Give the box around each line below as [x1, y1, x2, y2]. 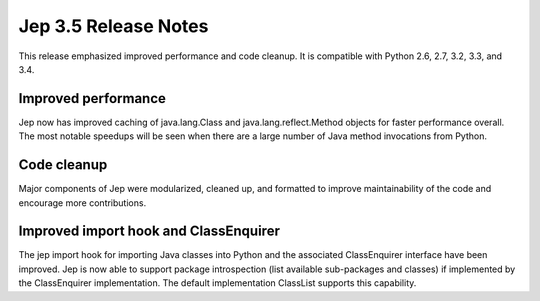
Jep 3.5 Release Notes [18, 15, 209, 37]
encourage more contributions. [18, 196, 147, 209]
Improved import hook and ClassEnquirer [18, 223, 280, 240]
